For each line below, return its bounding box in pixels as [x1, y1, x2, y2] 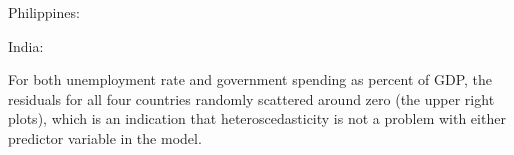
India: [8, 35, 44, 56]
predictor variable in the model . [8, 127, 202, 148]
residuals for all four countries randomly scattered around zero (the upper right [8, 88, 495, 109]
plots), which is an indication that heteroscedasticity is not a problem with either [8, 108, 506, 129]
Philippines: [8, 2, 80, 22]
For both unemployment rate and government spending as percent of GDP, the [8, 69, 493, 90]
